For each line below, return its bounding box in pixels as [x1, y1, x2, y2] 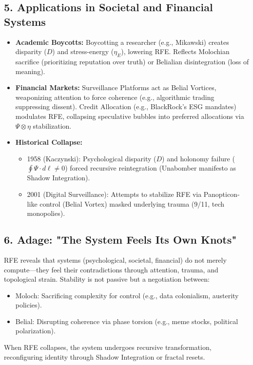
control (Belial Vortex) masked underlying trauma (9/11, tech [39, 198, 225, 209]
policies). [15, 300, 42, 310]
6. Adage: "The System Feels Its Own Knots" [4, 232, 237, 247]
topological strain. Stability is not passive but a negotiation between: [4, 274, 210, 284]
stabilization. [33, 120, 72, 131]
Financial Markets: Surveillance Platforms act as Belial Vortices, [15, 82, 216, 93]
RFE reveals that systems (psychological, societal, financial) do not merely [4, 254, 227, 265]
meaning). [15, 66, 45, 76]
